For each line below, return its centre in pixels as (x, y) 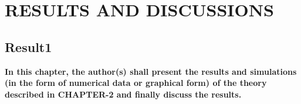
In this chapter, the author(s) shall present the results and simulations (151, 71)
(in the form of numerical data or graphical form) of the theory (136, 83)
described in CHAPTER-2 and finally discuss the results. (123, 94)
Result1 (28, 46)
